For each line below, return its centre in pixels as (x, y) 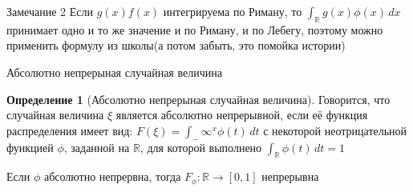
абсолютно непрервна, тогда (112, 176)
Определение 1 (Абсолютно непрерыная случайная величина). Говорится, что (198, 99)
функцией (30, 147)
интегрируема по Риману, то (233, 11)
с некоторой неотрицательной (335, 130)
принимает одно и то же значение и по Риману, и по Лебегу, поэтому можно (195, 29)
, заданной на (97, 147)
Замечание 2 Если (50, 11)
